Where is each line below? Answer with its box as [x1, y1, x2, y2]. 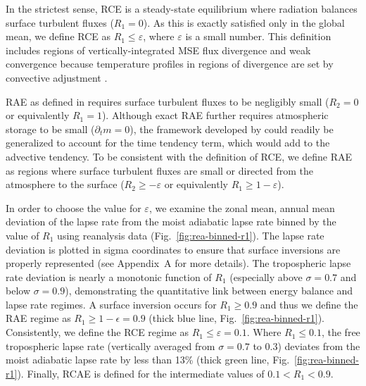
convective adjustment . [6, 70, 108, 85]
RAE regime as [6, 311, 71, 325]
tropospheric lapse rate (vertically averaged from [6, 338, 215, 353]
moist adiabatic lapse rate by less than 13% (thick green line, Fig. [6, 352, 290, 367]
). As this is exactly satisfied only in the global [143, 15, 345, 30]
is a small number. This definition [185, 29, 332, 44]
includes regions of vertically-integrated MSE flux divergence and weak [6, 42, 311, 57]
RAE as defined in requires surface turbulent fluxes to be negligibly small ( [6, 94, 329, 108]
